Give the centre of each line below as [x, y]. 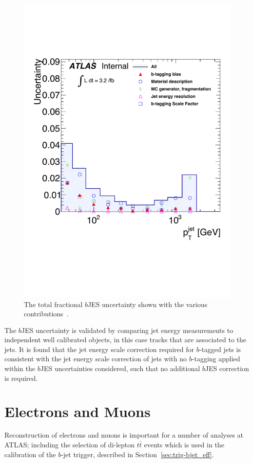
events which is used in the [184, 444]
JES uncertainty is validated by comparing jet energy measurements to [127, 330]
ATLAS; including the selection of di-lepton [70, 444]
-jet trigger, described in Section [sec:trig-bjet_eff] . [137, 454]
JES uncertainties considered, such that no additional [120, 368]
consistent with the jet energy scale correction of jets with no [96, 359]
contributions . [46, 314]
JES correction [227, 368]
